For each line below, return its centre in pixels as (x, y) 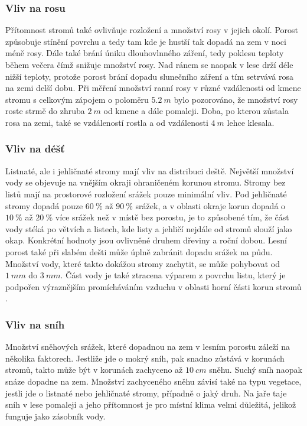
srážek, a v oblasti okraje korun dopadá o (210, 205)
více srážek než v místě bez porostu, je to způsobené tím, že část (172, 217)
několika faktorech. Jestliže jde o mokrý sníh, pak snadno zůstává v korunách (145, 358)
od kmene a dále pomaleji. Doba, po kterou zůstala (196, 111)
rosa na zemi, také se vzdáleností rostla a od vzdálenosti (107, 122)
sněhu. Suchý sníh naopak (256, 370)
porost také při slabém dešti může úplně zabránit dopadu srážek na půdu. (139, 251)
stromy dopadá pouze (44, 205)
